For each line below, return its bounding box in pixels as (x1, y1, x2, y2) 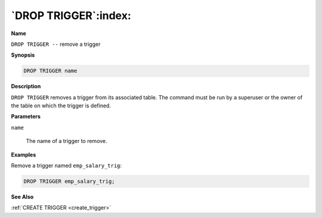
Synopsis (11, 51, 35, 59)
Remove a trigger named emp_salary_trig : (11, 162, 122, 169)
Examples (11, 151, 36, 158)
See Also (11, 194, 34, 200)
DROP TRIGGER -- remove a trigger (11, 41, 101, 48)
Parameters (11, 113, 41, 120)
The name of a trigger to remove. (26, 138, 107, 145)
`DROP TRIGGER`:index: (11, 9, 131, 22)
